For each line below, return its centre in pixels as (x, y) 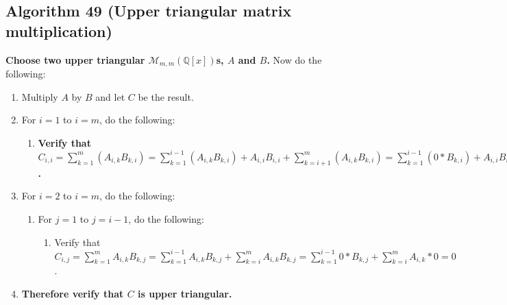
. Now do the (294, 59)
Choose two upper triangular (75, 59)
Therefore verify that (73, 293)
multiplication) (59, 30)
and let (110, 96)
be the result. (166, 96)
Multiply (40, 96)
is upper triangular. (185, 293)
